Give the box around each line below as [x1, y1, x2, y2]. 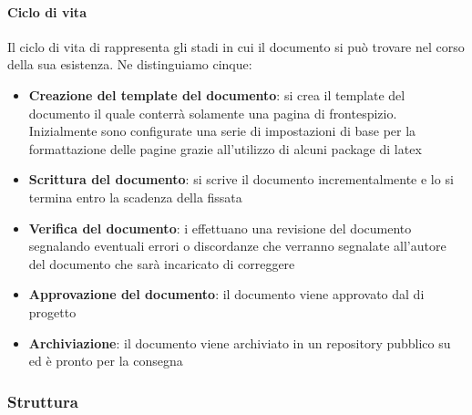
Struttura [7, 389, 78, 412]
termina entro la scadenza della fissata [28, 187, 242, 206]
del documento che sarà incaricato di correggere [28, 254, 295, 273]
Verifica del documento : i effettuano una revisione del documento [28, 218, 412, 237]
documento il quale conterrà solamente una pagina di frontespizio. [28, 103, 397, 122]
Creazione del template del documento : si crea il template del [28, 85, 405, 104]
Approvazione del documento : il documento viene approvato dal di [28, 285, 425, 304]
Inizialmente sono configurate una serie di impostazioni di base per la [28, 121, 416, 140]
